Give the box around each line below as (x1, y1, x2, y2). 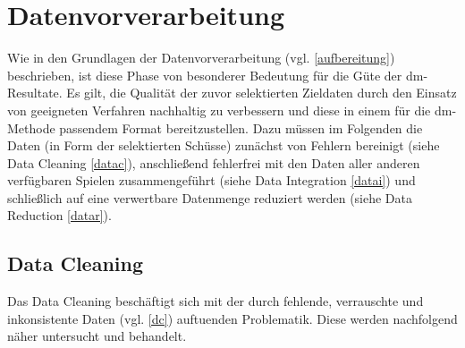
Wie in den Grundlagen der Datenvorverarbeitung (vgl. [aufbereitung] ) (7, 48, 395, 67)
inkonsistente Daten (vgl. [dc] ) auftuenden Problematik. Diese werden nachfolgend (7, 309, 458, 327)
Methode (7, 118, 55, 137)
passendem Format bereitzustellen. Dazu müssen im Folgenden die (59, 118, 423, 137)
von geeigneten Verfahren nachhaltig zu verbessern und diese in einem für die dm (7, 100, 452, 119)
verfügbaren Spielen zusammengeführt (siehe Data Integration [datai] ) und (7, 171, 416, 190)
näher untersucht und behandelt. (7, 327, 187, 345)
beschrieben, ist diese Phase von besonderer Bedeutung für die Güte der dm (7, 65, 424, 84)
